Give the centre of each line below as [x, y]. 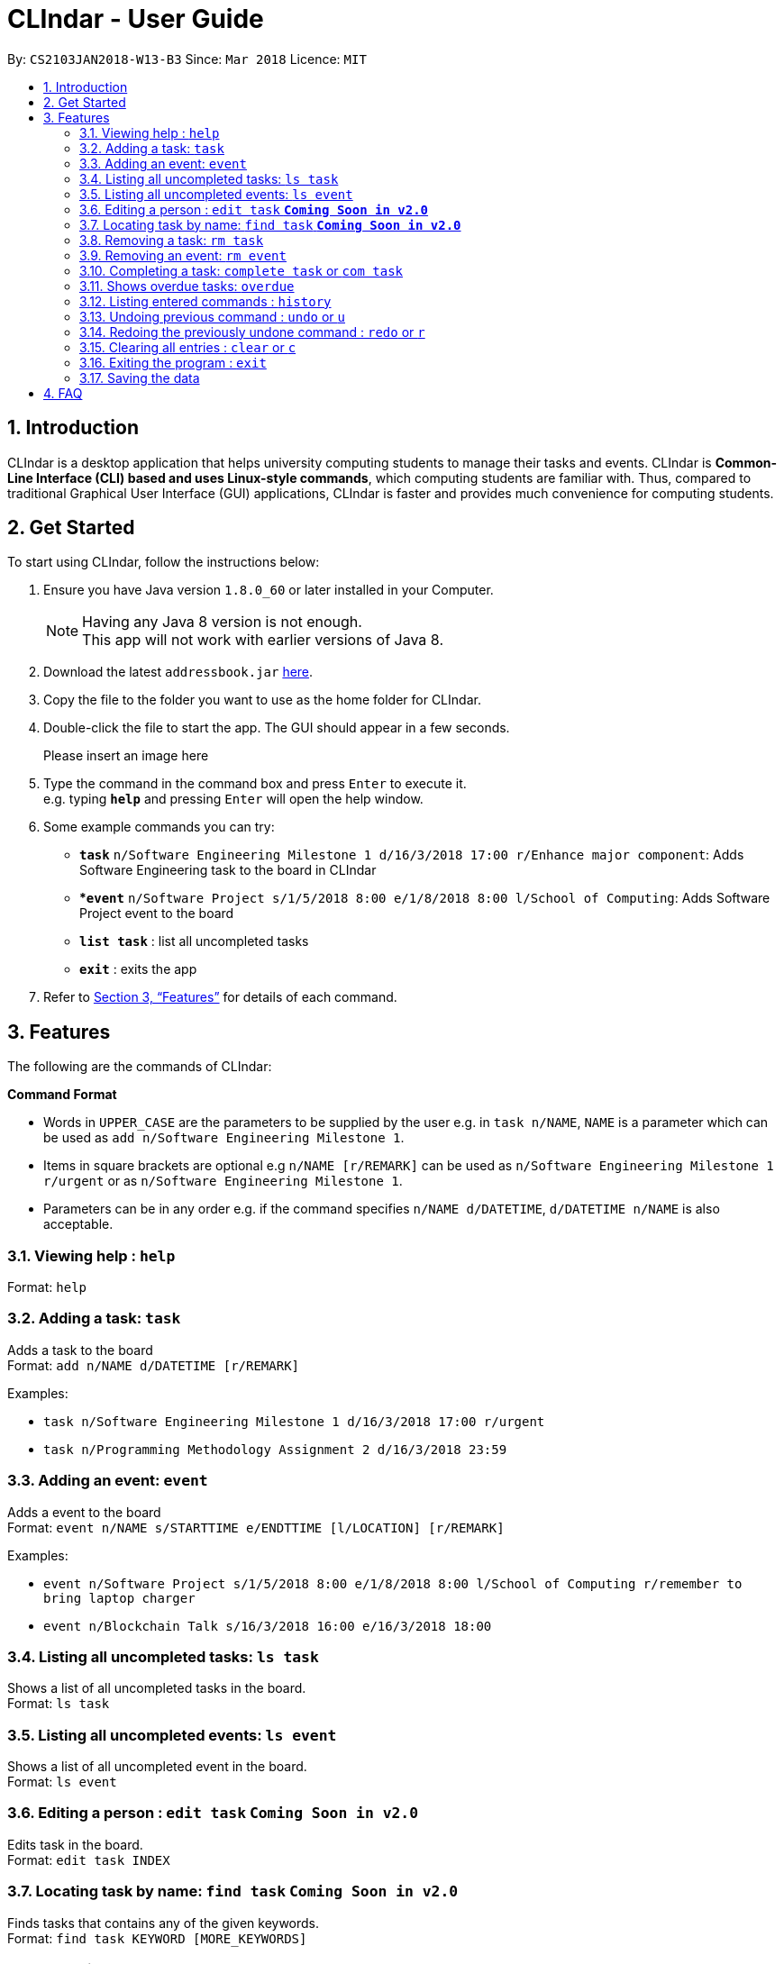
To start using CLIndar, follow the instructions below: [164, 562]
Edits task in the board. [75, 1844]
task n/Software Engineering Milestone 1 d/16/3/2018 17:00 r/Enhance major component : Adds [412, 855]
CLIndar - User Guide [136, 19]
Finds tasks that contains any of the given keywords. [164, 1923]
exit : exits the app [138, 969]
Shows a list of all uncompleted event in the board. [157, 1767]
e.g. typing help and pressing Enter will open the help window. [233, 799]
